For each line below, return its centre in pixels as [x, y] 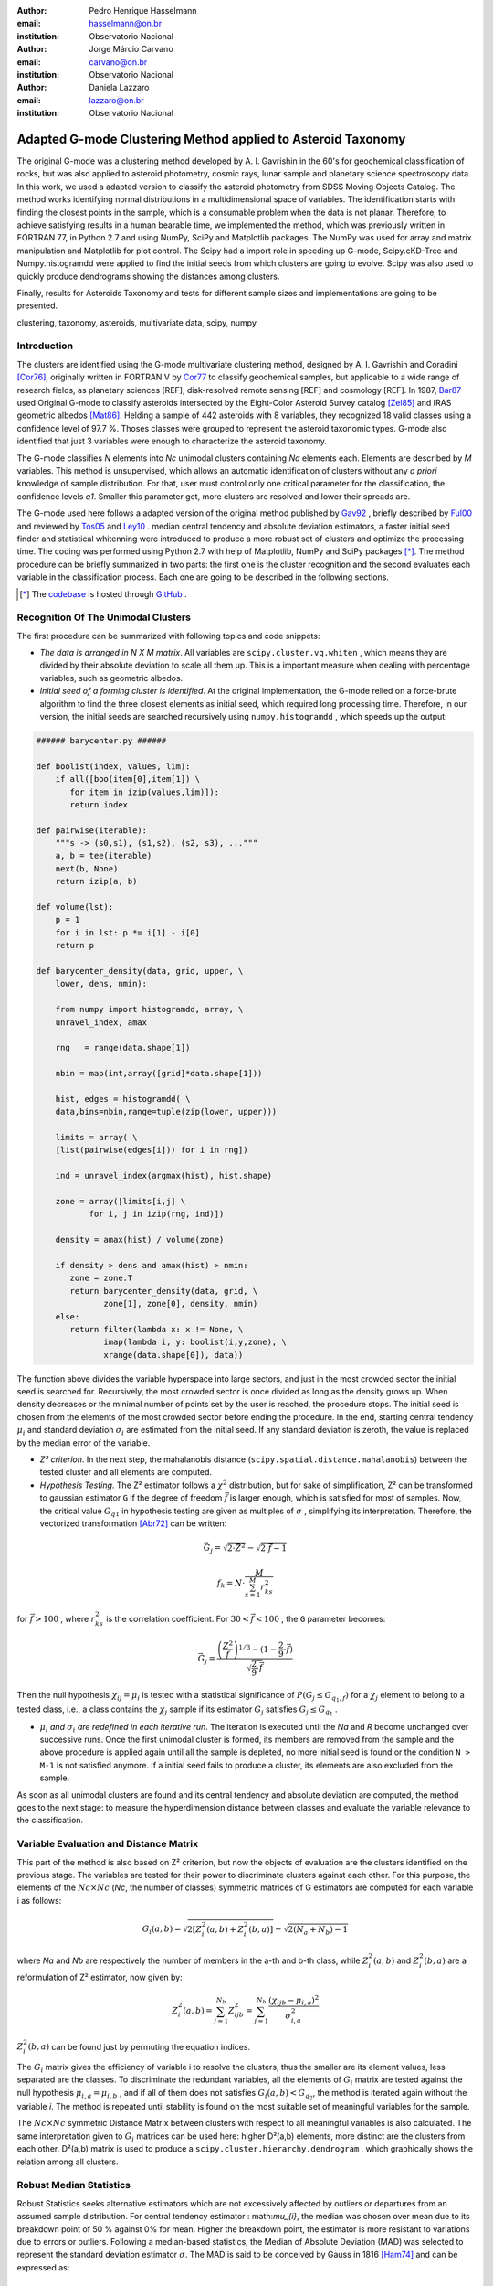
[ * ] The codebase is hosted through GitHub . [103, 593]
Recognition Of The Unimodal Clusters [104, 617]
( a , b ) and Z [396, 1960]
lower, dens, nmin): [101, 984]
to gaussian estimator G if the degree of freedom [131, 1498]
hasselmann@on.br [126, 24]
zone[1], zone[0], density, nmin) [181, 1304]
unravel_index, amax [101, 1022]
